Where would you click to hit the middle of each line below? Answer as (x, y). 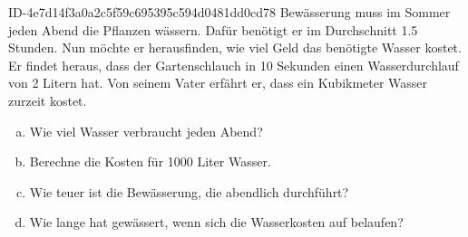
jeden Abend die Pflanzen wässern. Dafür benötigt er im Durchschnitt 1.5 (213, 29)
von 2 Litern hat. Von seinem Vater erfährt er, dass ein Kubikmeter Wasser (218, 83)
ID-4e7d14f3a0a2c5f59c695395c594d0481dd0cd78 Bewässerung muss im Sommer (229, 12)
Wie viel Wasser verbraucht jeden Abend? (146, 131)
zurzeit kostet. (48, 100)
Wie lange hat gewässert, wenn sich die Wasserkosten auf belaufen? (216, 222)
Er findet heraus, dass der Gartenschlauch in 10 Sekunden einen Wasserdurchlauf (234, 65)
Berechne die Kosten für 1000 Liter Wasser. (150, 161)
